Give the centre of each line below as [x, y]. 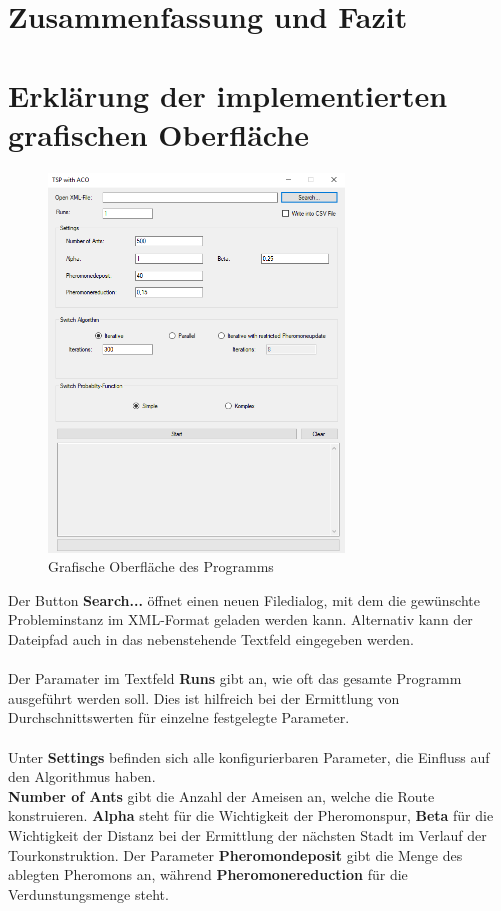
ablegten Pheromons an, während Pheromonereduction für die [208, 874]
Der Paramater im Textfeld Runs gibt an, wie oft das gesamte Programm [235, 678]
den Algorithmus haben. [82, 776]
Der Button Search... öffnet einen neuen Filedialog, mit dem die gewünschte [244, 599]
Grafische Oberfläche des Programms [161, 566]
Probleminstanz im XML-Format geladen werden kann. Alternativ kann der [240, 619]
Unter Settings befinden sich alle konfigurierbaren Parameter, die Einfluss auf [249, 756]
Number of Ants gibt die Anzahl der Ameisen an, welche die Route [221, 795]
